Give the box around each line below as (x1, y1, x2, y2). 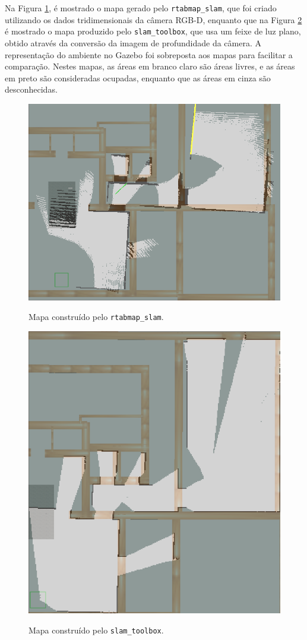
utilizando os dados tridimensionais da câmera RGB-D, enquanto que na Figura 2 (5, 13, 302, 26)
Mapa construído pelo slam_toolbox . (29, 624, 164, 636)
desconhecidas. (5, 83, 58, 96)
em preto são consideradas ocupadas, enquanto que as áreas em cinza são (5, 71, 271, 84)
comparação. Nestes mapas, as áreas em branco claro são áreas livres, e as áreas (5, 60, 295, 72)
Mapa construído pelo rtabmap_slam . (29, 311, 164, 323)
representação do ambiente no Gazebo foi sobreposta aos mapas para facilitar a (5, 48, 293, 61)
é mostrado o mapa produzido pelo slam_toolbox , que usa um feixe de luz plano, (5, 25, 301, 37)
